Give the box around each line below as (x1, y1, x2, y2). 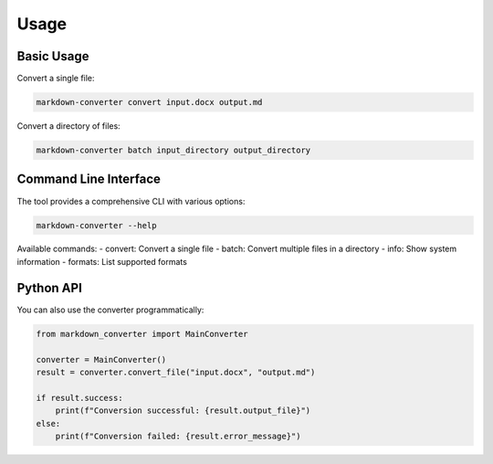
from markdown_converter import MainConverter (36, 329, 248, 339)
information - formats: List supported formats (16, 256, 187, 267)
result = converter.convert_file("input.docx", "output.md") (36, 366, 316, 377)
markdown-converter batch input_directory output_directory (36, 145, 311, 155)
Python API (16, 279, 82, 296)
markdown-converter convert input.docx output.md (36, 97, 263, 108)
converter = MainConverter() (36, 354, 167, 364)
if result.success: (36, 393, 123, 403)
